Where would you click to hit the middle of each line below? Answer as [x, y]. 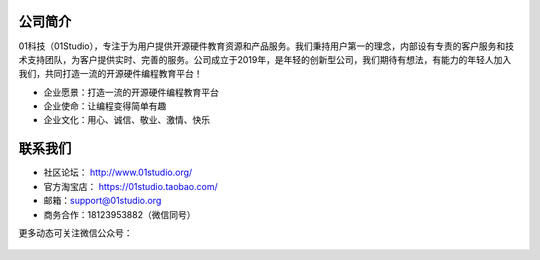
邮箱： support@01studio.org [102, 201]
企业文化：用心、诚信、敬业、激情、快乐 [126, 120]
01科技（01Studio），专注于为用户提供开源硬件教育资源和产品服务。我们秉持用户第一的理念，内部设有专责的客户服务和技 [266, 46]
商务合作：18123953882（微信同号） [119, 214]
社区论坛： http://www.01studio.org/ [118, 172]
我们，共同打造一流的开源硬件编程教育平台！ [110, 74]
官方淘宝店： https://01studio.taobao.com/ [131, 186]
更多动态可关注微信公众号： [75, 232]
